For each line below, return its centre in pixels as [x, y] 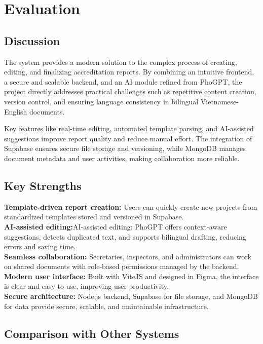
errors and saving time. [40, 246]
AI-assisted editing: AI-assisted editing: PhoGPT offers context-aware [116, 226]
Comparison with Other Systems [92, 333]
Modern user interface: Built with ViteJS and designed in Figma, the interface [131, 276]
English [16, 111]
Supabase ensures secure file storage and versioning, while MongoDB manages [125, 148]
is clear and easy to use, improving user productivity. [86, 286]
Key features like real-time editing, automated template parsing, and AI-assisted [129, 128]
